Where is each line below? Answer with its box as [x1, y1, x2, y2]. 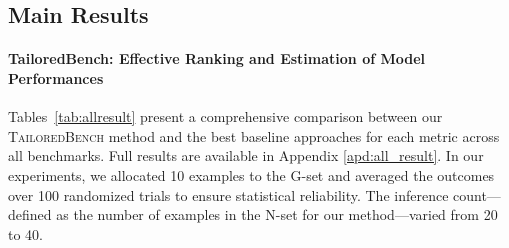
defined [8, 204, 52, 225]
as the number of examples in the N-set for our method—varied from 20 [56, 204, 498, 225]
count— [453, 184, 501, 205]
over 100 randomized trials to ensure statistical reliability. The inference [8, 184, 449, 205]
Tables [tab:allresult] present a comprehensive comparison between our [8, 106, 443, 127]
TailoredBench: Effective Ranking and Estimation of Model [8, 48, 426, 69]
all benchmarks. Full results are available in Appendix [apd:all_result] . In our [8, 145, 484, 166]
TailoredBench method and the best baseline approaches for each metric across [8, 125, 500, 146]
